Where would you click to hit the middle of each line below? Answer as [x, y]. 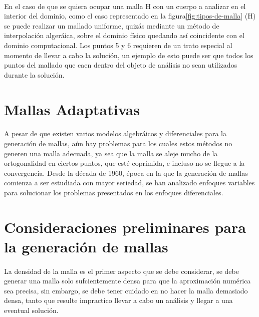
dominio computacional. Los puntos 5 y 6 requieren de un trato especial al [118, 45]
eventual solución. [31, 310]
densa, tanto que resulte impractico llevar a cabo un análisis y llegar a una [118, 300]
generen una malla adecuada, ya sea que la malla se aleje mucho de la [111, 153]
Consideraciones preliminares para [125, 227]
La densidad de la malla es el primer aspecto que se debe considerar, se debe [121, 271]
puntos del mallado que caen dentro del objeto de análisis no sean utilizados [121, 65]
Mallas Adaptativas [72, 109]
